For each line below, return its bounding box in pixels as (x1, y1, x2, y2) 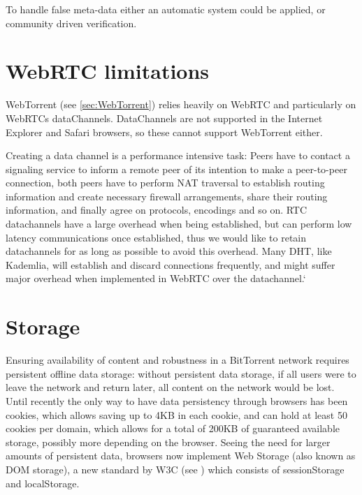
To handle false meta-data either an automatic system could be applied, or (6, 2, 326, 16)
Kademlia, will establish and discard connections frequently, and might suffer (6, 257, 335, 272)
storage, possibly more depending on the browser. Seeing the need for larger (6, 434, 331, 449)
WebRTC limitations (6, 57, 210, 85)
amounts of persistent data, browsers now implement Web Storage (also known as (6, 448, 356, 463)
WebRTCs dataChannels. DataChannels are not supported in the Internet (6, 110, 323, 125)
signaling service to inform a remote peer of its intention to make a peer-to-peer (6, 161, 347, 176)
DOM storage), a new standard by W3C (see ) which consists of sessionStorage (6, 461, 345, 476)
